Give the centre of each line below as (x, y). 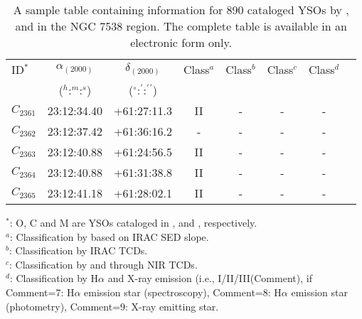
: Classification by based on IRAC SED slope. (109, 236)
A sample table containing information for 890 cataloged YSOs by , (181, 10)
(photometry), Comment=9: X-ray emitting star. (112, 306)
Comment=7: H (40, 292)
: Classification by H (54, 278)
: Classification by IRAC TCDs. (78, 250)
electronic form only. (181, 42)
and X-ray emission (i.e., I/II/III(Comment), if (210, 278)
